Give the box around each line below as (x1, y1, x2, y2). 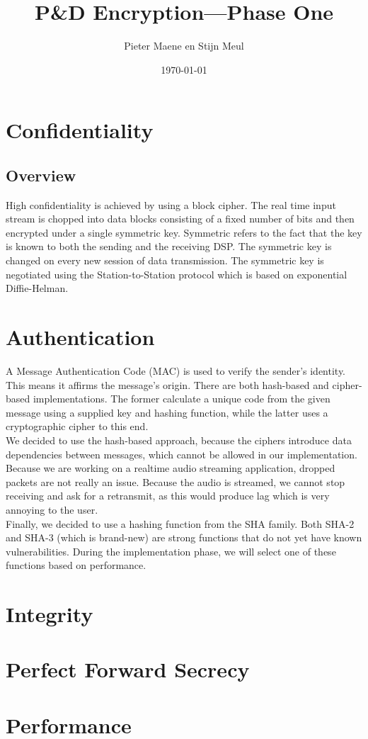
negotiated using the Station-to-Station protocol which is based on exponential (6, 266, 347, 281)
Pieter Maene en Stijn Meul (124, 38, 244, 53)
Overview (6, 164, 76, 186)
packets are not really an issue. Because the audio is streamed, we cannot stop (6, 474, 345, 489)
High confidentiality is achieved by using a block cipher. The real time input (6, 197, 336, 212)
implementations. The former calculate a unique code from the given (33, 391, 330, 406)
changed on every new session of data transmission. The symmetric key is (6, 253, 324, 268)
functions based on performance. (6, 558, 146, 572)
